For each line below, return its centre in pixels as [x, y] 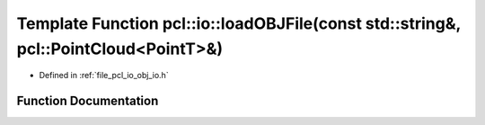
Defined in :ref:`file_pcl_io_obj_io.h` [104, 76]
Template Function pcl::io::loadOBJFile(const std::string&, [239, 23]
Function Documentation [88, 101]
